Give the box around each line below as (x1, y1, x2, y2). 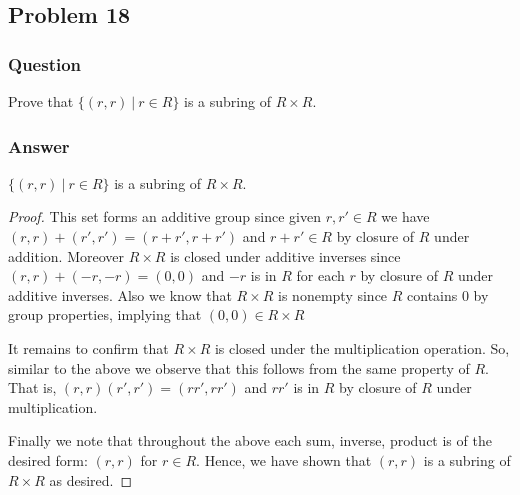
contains (407, 284, 458, 305)
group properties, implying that (8, 304, 202, 325)
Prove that (8, 91, 74, 111)
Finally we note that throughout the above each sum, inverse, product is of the (8, 430, 492, 451)
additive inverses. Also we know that (8, 284, 232, 305)
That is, (8, 377, 57, 398)
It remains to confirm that (8, 337, 169, 358)
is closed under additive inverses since (170, 245, 401, 266)
